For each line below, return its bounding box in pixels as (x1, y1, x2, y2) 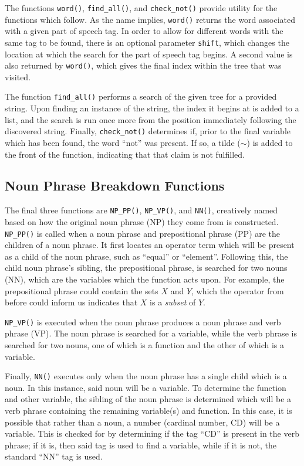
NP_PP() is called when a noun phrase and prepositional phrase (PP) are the (5, 227, 281, 239)
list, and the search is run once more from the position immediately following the (5, 113, 296, 125)
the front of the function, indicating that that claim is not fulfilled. (5, 148, 245, 160)
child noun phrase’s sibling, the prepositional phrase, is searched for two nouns (5, 261, 288, 274)
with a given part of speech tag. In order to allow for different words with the (5, 25, 283, 37)
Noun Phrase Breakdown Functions (5, 176, 225, 195)
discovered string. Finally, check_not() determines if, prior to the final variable (5, 125, 291, 137)
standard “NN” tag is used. (5, 450, 103, 462)
